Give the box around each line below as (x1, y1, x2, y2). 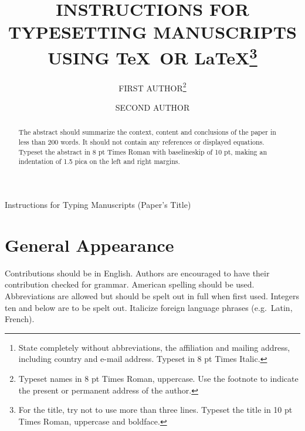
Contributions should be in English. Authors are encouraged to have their (5, 266, 270, 279)
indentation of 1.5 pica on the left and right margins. (18, 156, 180, 166)
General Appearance (5, 232, 174, 256)
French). (5, 313, 35, 325)
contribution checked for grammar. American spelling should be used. (5, 278, 255, 290)
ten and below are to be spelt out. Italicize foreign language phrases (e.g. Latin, (5, 301, 293, 313)
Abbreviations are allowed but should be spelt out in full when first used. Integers (5, 290, 299, 302)
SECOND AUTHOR (115, 101, 190, 114)
